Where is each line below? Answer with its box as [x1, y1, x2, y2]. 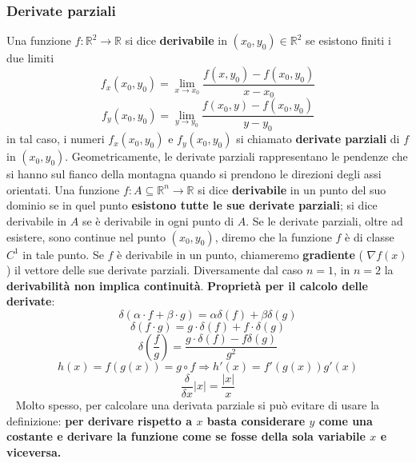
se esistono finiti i [306, 32, 391, 49]
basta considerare [206, 412, 306, 429]
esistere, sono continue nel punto [6, 228, 166, 245]
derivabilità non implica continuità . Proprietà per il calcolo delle [6, 277, 368, 293]
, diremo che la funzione [214, 228, 332, 245]
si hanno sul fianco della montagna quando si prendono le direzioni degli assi [6, 166, 382, 182]
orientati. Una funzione [6, 181, 120, 198]
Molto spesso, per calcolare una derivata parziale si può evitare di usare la [15, 396, 380, 413]
